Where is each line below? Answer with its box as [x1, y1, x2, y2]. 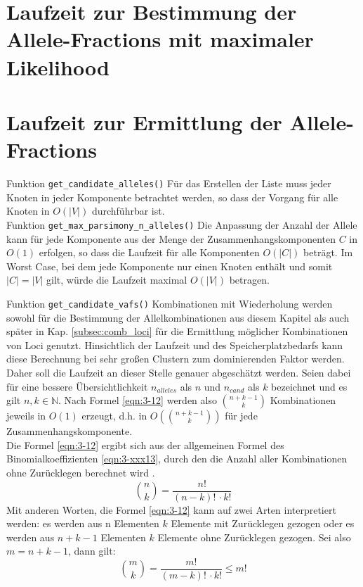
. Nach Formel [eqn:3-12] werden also [58, 393, 217, 408]
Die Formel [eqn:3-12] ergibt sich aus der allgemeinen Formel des [6, 437, 284, 452]
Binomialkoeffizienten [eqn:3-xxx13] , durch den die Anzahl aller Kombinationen [6, 451, 348, 466]
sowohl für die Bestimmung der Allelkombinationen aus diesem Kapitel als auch [6, 310, 350, 324]
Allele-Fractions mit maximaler [6, 25, 314, 53]
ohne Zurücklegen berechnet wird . [6, 465, 155, 479]
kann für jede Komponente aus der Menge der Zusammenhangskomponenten [6, 231, 336, 246]
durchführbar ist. [91, 203, 165, 218]
